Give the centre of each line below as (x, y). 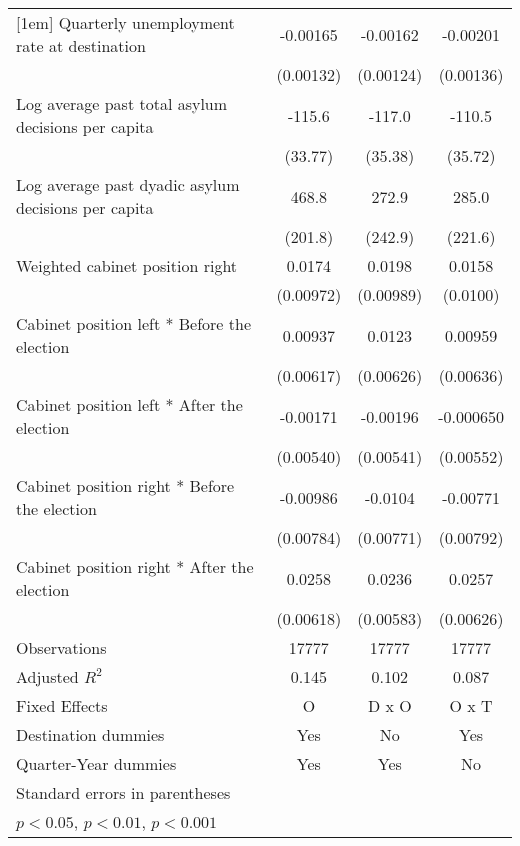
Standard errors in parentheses (123, 792)
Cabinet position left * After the (129, 404)
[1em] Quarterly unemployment (125, 22)
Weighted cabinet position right (127, 265)
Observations (61, 647)
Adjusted (47, 676)
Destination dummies (90, 734)
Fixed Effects (62, 705)
